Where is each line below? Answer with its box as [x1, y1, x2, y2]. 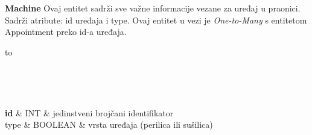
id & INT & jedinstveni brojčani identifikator [5, 106, 174, 119]
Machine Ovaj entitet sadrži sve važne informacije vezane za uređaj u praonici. [5, 2, 301, 14]
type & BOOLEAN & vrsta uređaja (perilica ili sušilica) [5, 118, 213, 131]
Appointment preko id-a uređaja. [5, 25, 127, 38]
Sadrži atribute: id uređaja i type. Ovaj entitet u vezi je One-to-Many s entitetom [5, 13, 307, 26]
